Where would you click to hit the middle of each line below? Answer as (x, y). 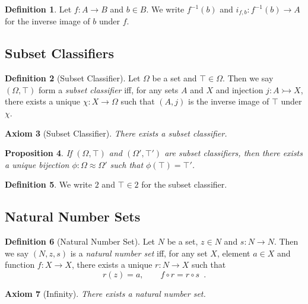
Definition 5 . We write (49, 184)
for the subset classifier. (184, 184)
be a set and (174, 78)
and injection (239, 89)
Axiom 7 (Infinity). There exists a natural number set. (105, 293)
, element (234, 253)
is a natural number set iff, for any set (139, 253)
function (20, 265)
